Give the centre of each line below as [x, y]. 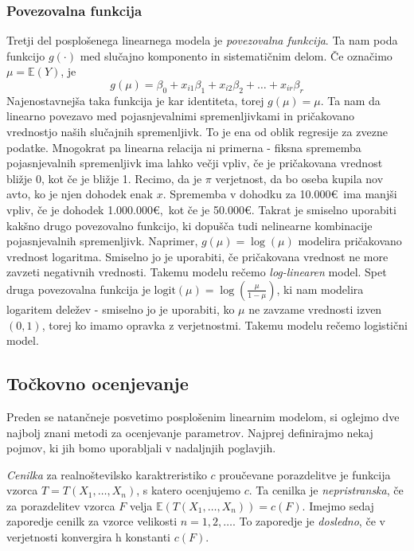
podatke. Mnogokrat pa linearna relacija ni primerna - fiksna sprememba [184, 147]
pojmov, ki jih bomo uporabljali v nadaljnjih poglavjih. [141, 448]
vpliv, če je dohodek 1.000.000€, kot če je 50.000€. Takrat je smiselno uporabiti [201, 209]
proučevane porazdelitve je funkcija [305, 474]
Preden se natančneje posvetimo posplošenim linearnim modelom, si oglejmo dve [203, 416]
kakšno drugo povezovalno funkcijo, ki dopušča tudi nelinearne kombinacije [189, 225]
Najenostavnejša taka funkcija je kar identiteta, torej [135, 100]
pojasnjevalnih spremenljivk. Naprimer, [102, 241]
